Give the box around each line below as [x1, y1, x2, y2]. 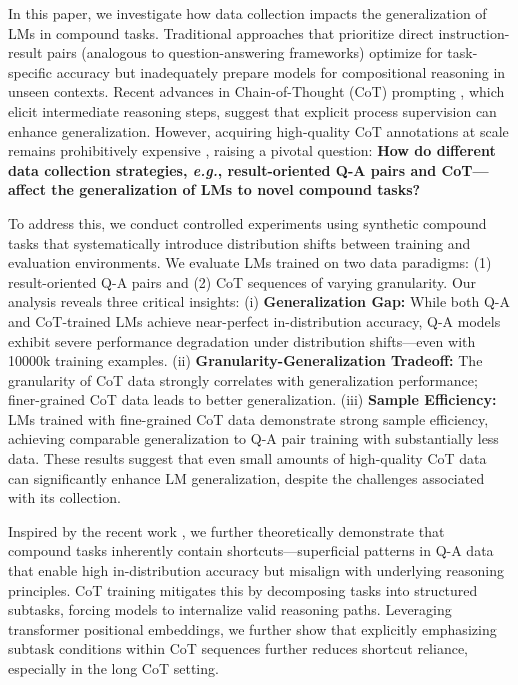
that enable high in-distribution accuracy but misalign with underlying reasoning [8, 560, 504, 581]
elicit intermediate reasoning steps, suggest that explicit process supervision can [8, 100, 497, 121]
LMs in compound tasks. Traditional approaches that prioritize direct [8, 22, 434, 43]
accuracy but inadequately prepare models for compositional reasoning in [56, 61, 506, 82]
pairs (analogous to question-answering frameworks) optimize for [47, 42, 443, 63]
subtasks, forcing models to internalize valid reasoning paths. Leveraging [8, 599, 452, 620]
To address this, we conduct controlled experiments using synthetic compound [8, 212, 487, 233]
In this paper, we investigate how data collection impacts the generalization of [8, 3, 487, 23]
